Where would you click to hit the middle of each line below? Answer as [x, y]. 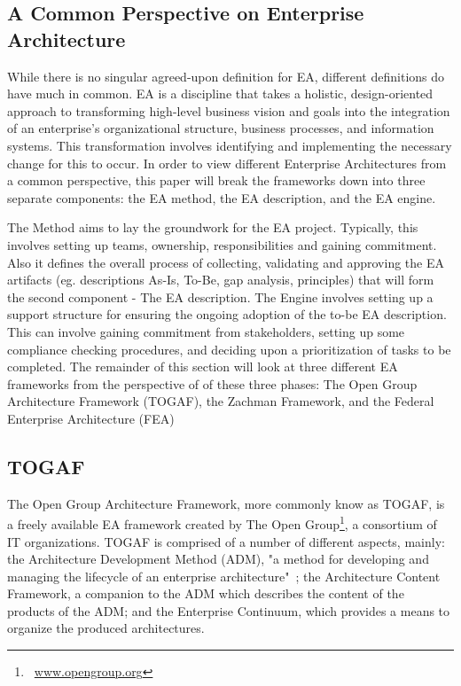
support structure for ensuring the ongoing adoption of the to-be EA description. [227, 314]
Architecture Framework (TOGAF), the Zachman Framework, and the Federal [221, 401]
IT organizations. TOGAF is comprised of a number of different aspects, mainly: [226, 541]
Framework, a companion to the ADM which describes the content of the [206, 593]
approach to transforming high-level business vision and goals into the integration [229, 110]
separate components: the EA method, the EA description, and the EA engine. [222, 197]
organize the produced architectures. [106, 628]
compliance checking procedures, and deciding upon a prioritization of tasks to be [229, 349]
